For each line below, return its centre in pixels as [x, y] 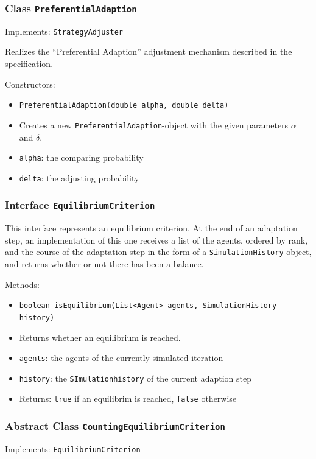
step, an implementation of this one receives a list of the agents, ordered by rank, [156, 240]
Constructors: [30, 84]
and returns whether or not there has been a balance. [104, 264]
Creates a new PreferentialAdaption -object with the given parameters [154, 124]
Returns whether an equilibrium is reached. [100, 337]
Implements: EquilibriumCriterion [73, 448]
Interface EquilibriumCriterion [80, 205]
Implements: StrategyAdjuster [64, 31]
